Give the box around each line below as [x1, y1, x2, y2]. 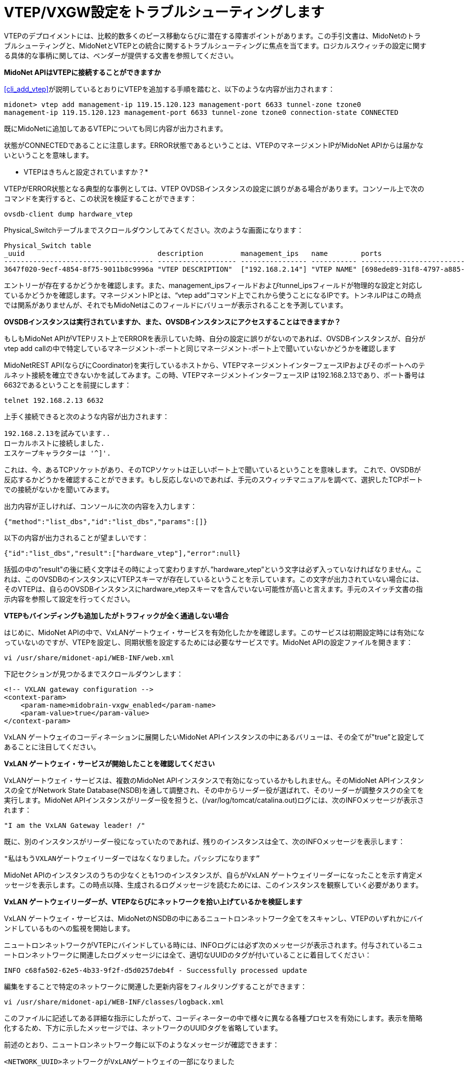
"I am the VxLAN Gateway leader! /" [4, 821, 145, 829]
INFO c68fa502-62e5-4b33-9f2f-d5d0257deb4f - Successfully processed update [4, 966, 307, 974]
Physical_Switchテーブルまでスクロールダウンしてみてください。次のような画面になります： [4, 225, 304, 234]
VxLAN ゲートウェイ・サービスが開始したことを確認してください [4, 759, 215, 768]
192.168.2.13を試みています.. [4, 429, 111, 437]
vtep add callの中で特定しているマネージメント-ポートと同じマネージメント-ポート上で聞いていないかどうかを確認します [4, 344, 396, 353]
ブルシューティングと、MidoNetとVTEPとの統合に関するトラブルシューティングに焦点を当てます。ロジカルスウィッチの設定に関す [4, 41, 427, 50]
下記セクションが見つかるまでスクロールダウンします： [4, 669, 183, 678]
